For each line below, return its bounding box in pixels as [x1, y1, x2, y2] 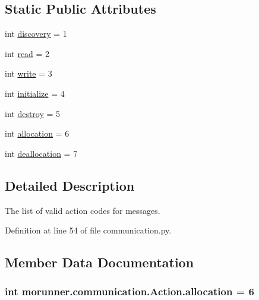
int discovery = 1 [5, 27, 67, 40]
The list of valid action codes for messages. [5, 204, 160, 216]
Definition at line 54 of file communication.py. [5, 224, 172, 236]
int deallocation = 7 [5, 147, 78, 159]
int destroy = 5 [5, 107, 61, 119]
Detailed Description [5, 176, 135, 194]
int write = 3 [5, 67, 52, 80]
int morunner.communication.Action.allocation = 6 [5, 284, 254, 299]
